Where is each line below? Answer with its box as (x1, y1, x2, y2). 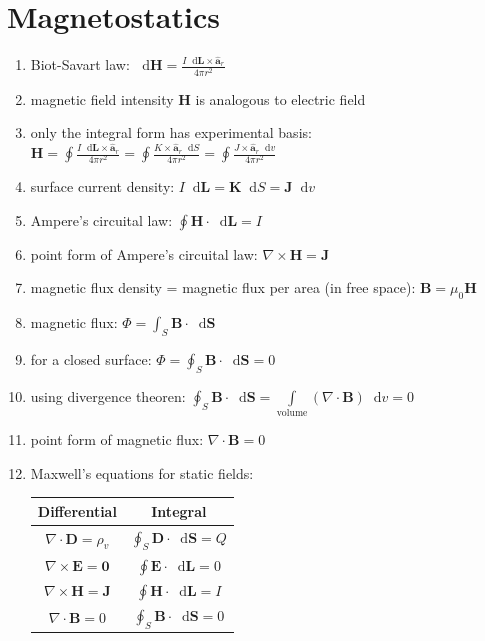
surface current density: (30, 176, 175, 197)
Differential (37, 500, 117, 521)
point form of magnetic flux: (30, 429, 204, 450)
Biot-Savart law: (30, 54, 130, 75)
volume (276, 408, 308, 419)
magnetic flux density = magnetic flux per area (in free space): (30, 277, 416, 298)
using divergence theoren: (30, 385, 186, 406)
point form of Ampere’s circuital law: (30, 243, 258, 264)
